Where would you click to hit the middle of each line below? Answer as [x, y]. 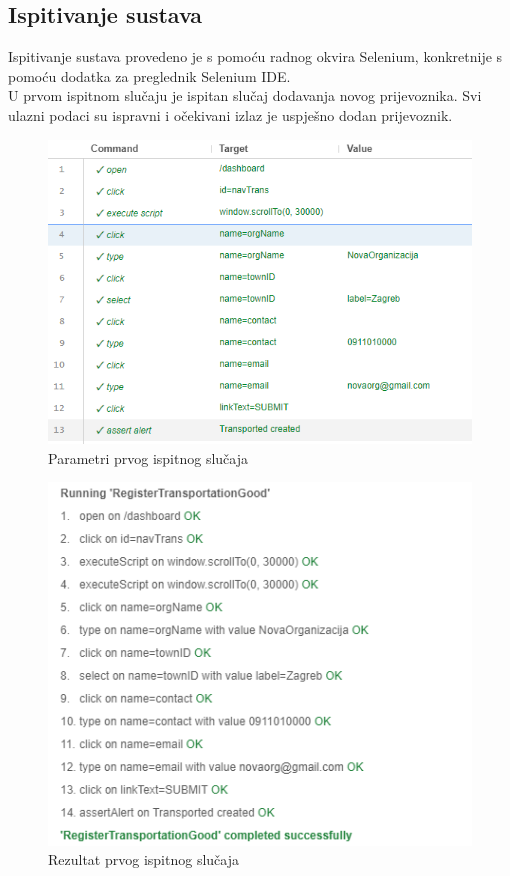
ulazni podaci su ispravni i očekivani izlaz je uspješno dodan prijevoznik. [230, 114]
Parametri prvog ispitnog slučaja [148, 457]
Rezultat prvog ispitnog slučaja [143, 859]
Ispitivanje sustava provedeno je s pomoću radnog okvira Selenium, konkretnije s [255, 56]
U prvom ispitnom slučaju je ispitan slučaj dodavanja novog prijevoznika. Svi [245, 95]
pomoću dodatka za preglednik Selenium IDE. [149, 75]
